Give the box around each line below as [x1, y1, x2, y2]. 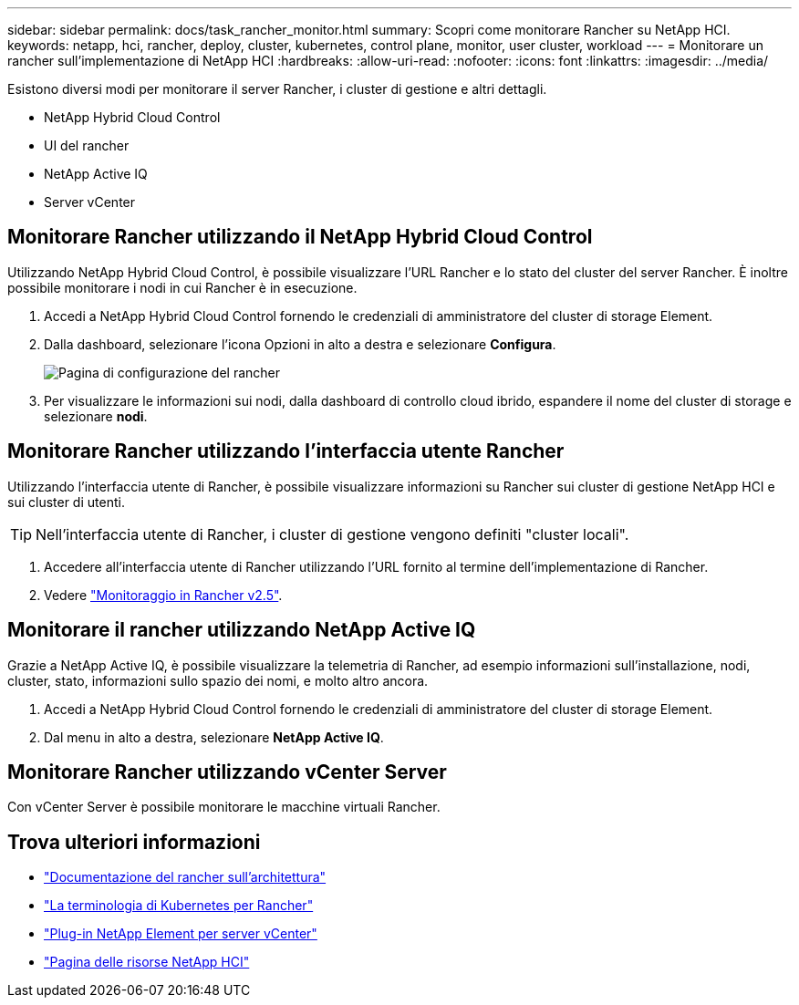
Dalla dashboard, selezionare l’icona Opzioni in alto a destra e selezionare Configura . [44, 336, 556, 352]
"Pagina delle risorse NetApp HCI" [44, 954, 250, 970]
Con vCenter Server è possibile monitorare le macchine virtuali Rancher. [7, 799, 441, 815]
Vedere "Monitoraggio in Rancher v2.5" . [44, 586, 283, 603]
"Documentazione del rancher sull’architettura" [44, 869, 327, 886]
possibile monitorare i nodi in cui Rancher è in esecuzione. [7, 279, 358, 295]
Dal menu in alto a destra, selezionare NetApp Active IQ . [44, 729, 384, 745]
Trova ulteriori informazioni [7, 830, 261, 854]
